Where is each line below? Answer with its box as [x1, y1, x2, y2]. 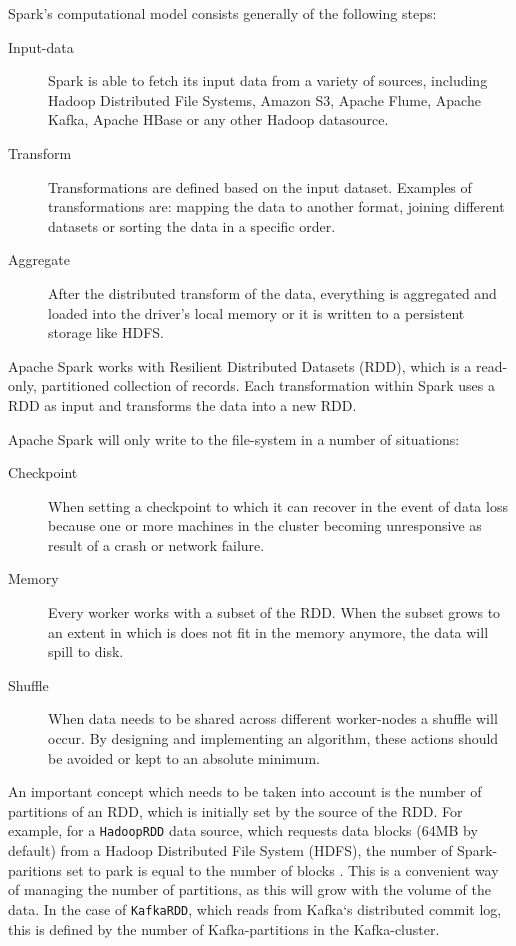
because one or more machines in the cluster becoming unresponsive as [48, 515, 482, 536]
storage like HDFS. [48, 322, 165, 343]
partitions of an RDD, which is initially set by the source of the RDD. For [8, 800, 463, 821]
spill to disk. [48, 641, 124, 662]
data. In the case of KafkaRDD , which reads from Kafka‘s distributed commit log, [8, 898, 502, 919]
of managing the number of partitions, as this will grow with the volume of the [8, 879, 491, 900]
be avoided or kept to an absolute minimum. [48, 747, 320, 768]
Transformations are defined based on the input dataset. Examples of [48, 176, 472, 197]
